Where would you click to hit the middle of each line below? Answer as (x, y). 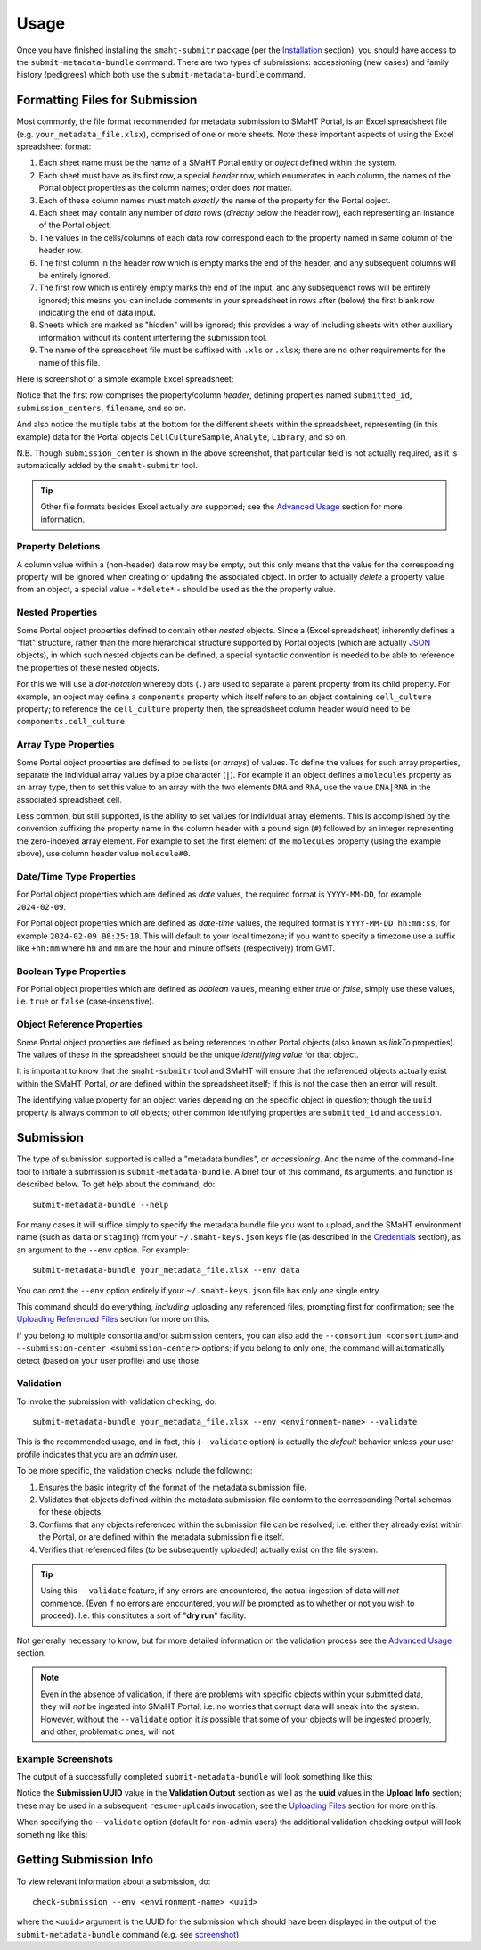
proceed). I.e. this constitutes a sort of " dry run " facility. (143, 1615)
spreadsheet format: (54, 146)
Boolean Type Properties (71, 971)
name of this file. (69, 362)
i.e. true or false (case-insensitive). (86, 1001)
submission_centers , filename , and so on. (102, 408)
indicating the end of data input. (97, 313)
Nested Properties (57, 613)
